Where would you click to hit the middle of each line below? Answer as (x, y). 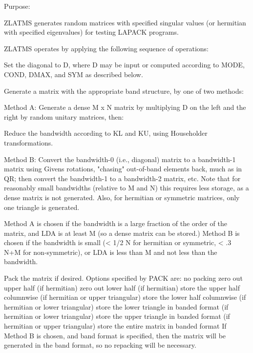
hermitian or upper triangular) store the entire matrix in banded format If (115, 326)
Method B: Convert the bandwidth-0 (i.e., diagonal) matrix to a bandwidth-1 (120, 159)
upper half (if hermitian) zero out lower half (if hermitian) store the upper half (122, 287)
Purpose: (17, 6)
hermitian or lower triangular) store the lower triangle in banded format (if (116, 306)
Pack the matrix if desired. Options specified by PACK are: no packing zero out (123, 278)
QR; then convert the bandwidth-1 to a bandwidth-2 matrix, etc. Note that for (122, 178)
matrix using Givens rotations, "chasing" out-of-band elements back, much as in (123, 169)
